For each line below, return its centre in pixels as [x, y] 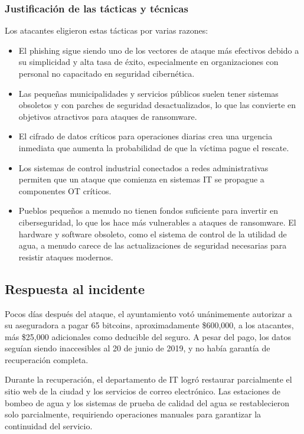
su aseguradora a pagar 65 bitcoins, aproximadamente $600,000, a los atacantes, [149, 325]
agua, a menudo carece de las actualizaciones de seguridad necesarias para [153, 245]
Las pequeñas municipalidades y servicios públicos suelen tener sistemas [148, 93]
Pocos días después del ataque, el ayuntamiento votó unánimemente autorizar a [148, 313]
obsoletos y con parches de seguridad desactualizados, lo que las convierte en [157, 105]
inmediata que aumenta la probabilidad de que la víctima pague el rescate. [154, 147]
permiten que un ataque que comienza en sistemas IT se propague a [141, 179]
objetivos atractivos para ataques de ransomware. [108, 116]
